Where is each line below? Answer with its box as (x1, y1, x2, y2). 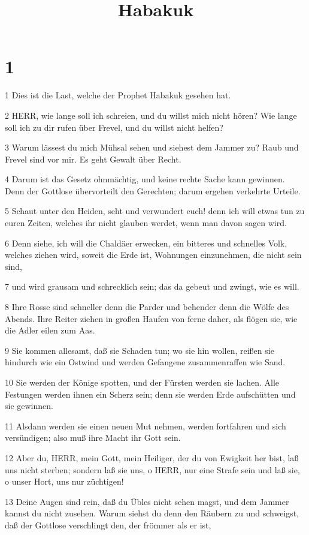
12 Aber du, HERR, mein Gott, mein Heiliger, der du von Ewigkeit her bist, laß (5, 451, 299, 464)
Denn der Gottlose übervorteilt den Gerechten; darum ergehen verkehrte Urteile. (5, 184, 301, 197)
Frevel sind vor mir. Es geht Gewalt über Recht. (5, 152, 181, 165)
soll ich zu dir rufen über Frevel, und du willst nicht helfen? (5, 121, 223, 133)
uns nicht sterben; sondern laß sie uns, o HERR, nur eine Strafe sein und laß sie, (5, 463, 300, 476)
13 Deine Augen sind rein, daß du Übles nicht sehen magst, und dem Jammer (5, 495, 289, 507)
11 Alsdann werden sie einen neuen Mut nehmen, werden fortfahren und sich (5, 419, 286, 432)
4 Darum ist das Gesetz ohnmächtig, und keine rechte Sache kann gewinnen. (5, 173, 285, 185)
